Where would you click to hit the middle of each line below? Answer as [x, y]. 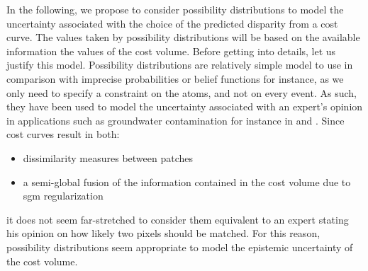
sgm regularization [63, 196]
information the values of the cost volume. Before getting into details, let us [171, 51]
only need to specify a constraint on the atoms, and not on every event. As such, [182, 92]
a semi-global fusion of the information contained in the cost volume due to [187, 181]
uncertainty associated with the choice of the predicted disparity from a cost [172, 23]
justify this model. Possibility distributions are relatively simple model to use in [180, 65]
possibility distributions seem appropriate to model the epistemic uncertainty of [180, 247]
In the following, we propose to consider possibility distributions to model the [175, 9]
